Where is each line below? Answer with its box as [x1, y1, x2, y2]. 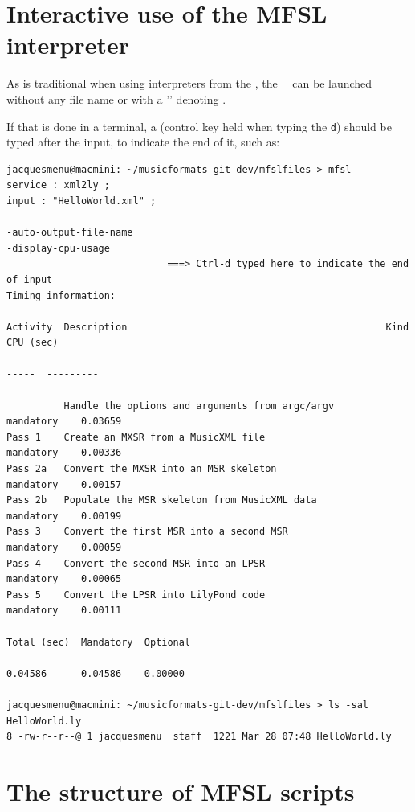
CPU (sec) [6, 337, 59, 349]
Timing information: [6, 289, 116, 301]
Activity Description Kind [6, 321, 409, 333]
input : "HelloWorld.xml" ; [6, 195, 157, 207]
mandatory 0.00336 [6, 447, 122, 459]
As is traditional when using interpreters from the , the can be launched [6, 75, 372, 92]
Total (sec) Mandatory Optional [6, 636, 191, 648]
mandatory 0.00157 [6, 478, 122, 490]
